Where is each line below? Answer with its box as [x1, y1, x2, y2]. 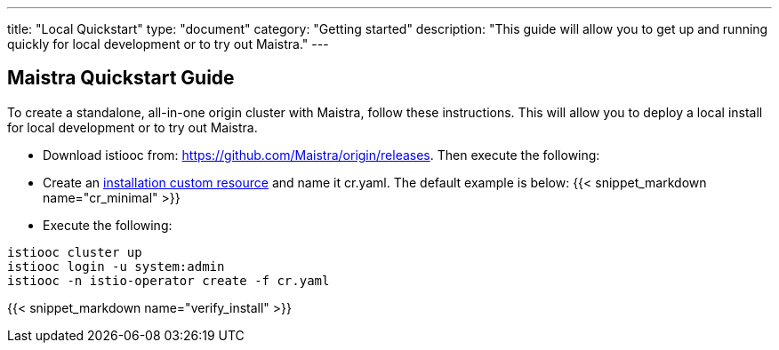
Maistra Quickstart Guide [7, 67, 235, 90]
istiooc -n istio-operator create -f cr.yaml [7, 273, 330, 288]
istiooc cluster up [7, 244, 142, 259]
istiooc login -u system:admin [7, 259, 225, 274]
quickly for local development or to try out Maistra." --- [7, 36, 329, 52]
